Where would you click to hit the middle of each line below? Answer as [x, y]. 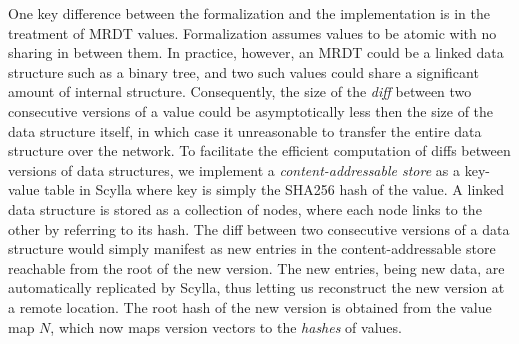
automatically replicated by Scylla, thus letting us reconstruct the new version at [256, 287]
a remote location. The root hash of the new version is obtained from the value [250, 306]
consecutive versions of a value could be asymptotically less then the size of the [251, 110]
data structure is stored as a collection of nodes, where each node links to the [245, 208]
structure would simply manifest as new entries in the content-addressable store [252, 248]
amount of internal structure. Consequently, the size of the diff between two [240, 91]
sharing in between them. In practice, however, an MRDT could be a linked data [256, 52]
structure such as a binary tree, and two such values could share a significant [243, 71]
